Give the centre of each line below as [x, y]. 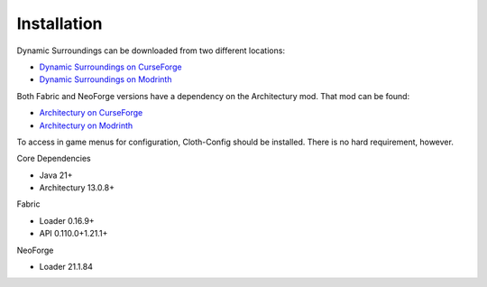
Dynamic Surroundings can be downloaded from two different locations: [151, 51]
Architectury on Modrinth [86, 125]
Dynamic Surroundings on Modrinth [106, 79]
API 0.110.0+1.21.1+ [74, 234]
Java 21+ [56, 175]
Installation [60, 23]
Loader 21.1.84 [66, 267]
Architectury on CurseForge [91, 113]
